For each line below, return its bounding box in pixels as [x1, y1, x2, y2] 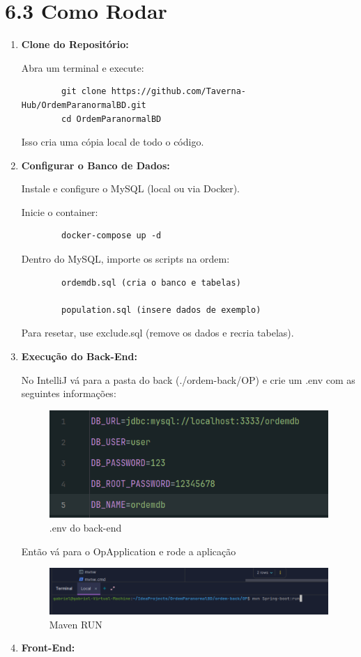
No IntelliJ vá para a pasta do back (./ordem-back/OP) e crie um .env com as [21, 372, 355, 387]
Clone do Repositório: [21, 37, 129, 52]
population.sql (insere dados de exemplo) [61, 304, 261, 315]
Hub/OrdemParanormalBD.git [21, 100, 146, 110]
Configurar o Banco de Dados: [21, 157, 170, 172]
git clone [61, 86, 107, 97]
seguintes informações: [21, 386, 116, 401]
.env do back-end [49, 520, 122, 534]
